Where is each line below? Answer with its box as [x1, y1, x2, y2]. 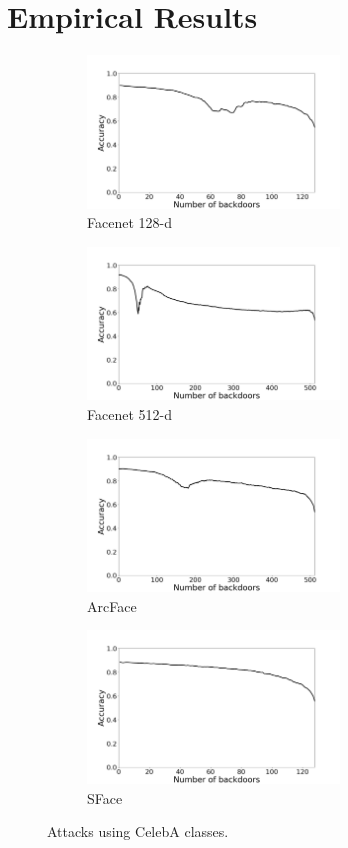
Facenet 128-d [87, 212, 172, 233]
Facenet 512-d [87, 404, 172, 425]
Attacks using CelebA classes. [47, 821, 229, 842]
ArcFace [87, 595, 137, 616]
